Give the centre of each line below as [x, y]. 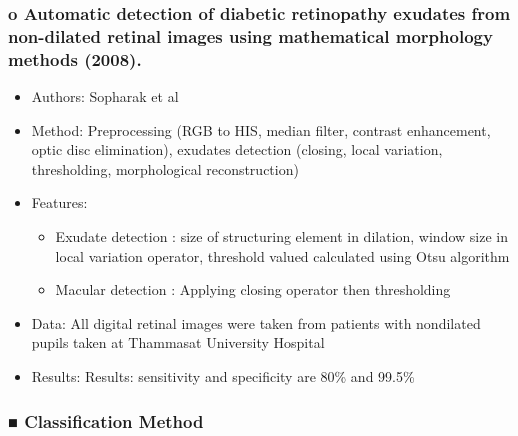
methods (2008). [75, 58]
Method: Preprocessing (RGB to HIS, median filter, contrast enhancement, [261, 129]
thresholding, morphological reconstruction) [165, 168]
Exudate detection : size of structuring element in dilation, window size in [281, 236]
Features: [59, 202]
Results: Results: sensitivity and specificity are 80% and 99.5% [223, 376]
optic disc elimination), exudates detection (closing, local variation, [237, 149]
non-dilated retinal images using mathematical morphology [250, 35]
